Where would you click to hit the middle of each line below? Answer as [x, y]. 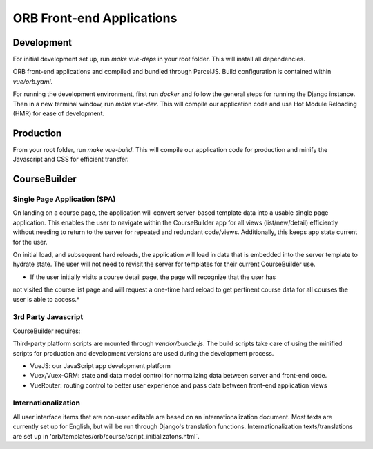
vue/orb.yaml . [33, 81]
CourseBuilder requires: [47, 331]
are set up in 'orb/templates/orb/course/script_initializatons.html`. [106, 436]
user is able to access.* [46, 299]
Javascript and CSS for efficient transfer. [71, 160]
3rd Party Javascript [48, 317]
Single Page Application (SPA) [64, 199]
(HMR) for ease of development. [59, 113]
